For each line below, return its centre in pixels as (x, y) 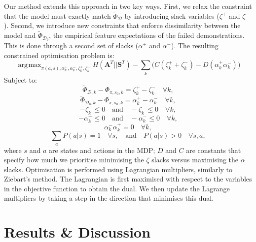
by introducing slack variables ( (172, 15)
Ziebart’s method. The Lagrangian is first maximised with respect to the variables (128, 179)
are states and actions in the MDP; (102, 150)
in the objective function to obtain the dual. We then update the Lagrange (117, 188)
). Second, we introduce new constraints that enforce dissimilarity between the (122, 25)
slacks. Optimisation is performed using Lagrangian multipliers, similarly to (118, 169)
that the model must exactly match (57, 15)
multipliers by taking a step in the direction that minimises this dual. (109, 198)
